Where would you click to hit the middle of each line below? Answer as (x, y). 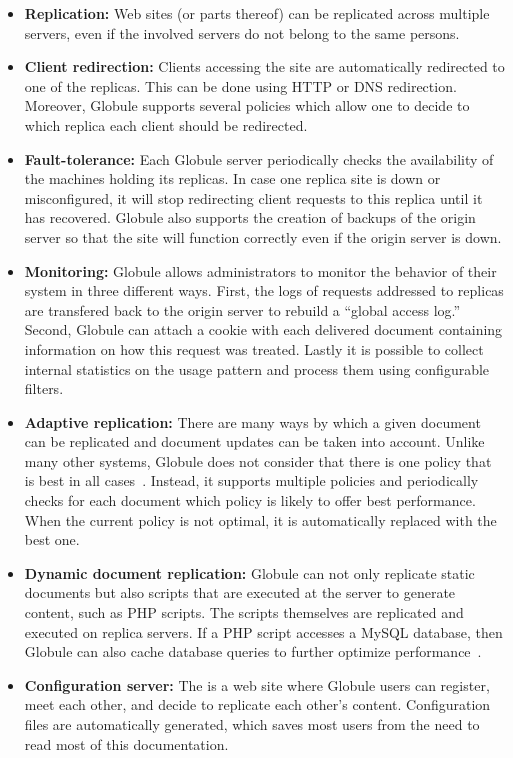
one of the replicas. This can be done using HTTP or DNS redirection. (240, 85)
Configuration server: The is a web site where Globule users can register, (257, 684)
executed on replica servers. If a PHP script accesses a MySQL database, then (263, 631)
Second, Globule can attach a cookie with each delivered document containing (263, 329)
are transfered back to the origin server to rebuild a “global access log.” (242, 309)
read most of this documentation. (126, 743)
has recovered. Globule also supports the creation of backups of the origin (250, 217)
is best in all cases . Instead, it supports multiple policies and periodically (251, 480)
